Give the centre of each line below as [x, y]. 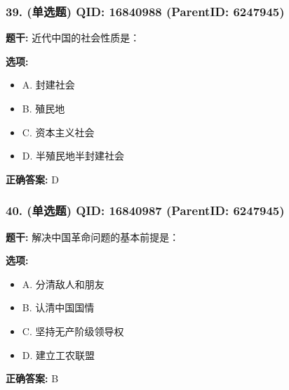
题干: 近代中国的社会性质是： [73, 38]
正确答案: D [32, 179]
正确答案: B [32, 378]
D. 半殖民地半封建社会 [73, 156]
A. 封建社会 [48, 85]
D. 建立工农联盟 [59, 355]
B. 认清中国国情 [58, 307]
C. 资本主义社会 [58, 132]
